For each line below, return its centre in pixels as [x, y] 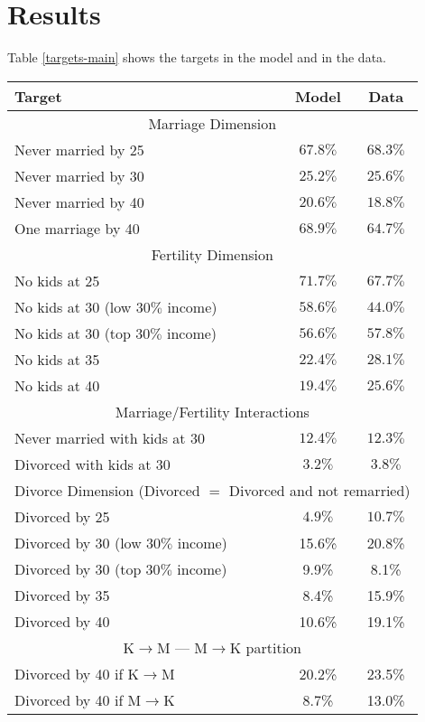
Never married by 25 [79, 149]
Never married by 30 [79, 175]
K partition [265, 647]
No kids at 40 [57, 385]
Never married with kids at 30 [110, 437]
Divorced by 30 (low [78, 542]
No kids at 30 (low [73, 306]
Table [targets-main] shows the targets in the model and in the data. [197, 57]
